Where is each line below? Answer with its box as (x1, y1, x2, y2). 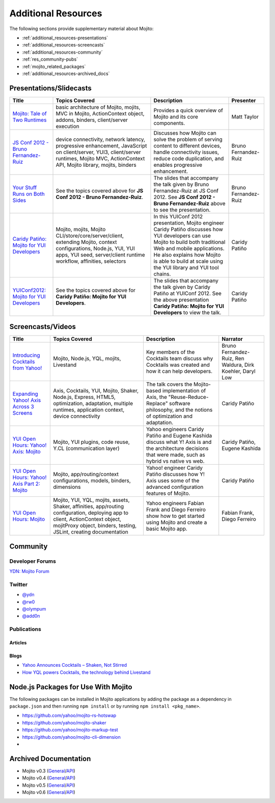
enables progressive (153, 161, 203, 168)
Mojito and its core (153, 113, 199, 120)
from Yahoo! (12, 365, 42, 372)
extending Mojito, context (56, 238, 117, 245)
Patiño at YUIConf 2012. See (153, 290, 222, 297)
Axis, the (146, 393, 168, 400)
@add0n (22, 613, 40, 619)
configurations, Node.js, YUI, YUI (56, 245, 135, 252)
